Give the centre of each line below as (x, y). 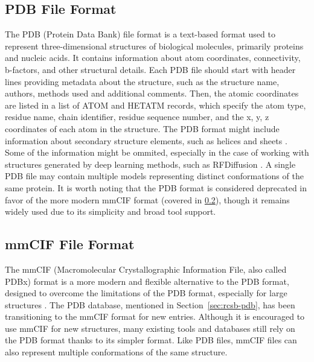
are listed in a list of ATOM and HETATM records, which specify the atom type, (155, 105)
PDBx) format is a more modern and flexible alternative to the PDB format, (147, 281)
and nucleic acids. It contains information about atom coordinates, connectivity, (153, 58)
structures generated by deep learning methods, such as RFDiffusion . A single (150, 164)
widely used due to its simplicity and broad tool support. (111, 211)
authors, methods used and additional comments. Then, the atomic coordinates (152, 93)
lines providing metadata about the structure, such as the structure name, (142, 81)
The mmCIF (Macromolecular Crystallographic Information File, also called (146, 269)
